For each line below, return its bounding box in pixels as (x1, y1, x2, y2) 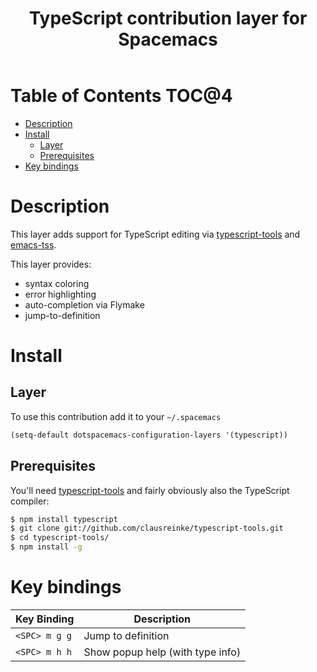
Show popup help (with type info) (83, 645, 242, 659)
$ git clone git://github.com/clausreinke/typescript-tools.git (10, 523, 284, 534)
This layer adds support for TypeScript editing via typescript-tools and (10, 228, 301, 240)
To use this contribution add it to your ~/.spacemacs (10, 410, 222, 422)
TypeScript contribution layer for (28, 7, 308, 30)
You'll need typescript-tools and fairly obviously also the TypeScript (10, 484, 290, 496)
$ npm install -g (10, 542, 83, 552)
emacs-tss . (10, 238, 57, 251)
